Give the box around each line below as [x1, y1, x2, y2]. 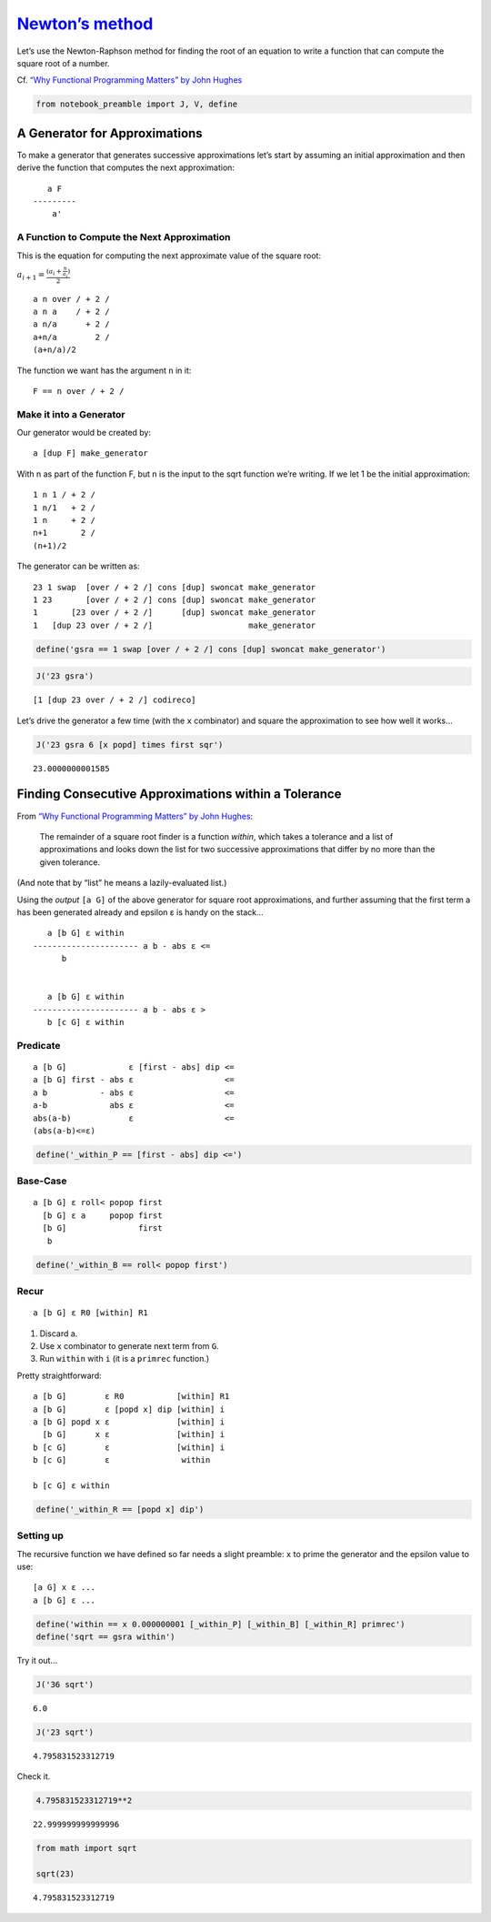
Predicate [16, 1039, 61, 1052]
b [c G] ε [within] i [33, 1442, 225, 1453]
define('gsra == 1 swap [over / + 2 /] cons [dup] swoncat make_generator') [35, 644, 386, 654]
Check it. [16, 1771, 51, 1782]
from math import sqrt [35, 1843, 137, 1854]
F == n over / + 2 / [33, 386, 125, 396]
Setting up [16, 1529, 64, 1542]
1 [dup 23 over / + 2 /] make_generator [33, 619, 316, 630]
